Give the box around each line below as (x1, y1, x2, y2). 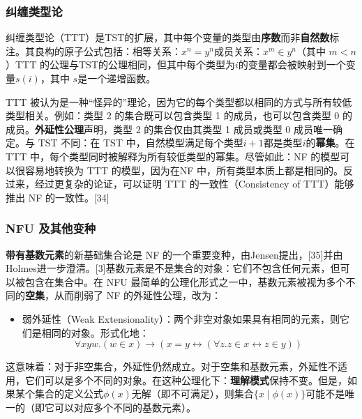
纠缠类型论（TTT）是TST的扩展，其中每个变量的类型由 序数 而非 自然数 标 (6, 30, 340, 45)
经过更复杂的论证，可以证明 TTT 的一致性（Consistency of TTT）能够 (34, 176, 354, 191)
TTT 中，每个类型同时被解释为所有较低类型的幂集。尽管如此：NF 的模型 (6, 148, 340, 163)
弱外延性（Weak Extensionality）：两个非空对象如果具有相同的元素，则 (22, 311, 340, 326)
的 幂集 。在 (306, 135, 355, 150)
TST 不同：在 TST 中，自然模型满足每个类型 (38, 135, 243, 150)
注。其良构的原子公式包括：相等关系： (6, 43, 181, 58)
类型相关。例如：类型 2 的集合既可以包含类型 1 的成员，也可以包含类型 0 (6, 108, 340, 123)
